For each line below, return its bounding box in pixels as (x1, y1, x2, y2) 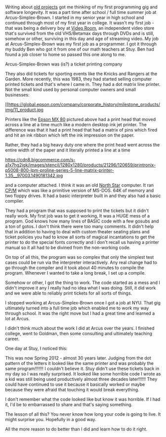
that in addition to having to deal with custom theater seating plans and (5, 229, 150, 235)
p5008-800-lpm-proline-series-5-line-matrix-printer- (5, 167, 115, 173)
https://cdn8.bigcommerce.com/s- (5, 157, 76, 163)
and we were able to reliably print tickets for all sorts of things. (5, 290, 132, 296)
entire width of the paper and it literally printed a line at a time (5, 147, 130, 153)
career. (5, 336, 20, 342)
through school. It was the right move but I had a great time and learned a (5, 310, 155, 316)
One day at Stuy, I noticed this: (5, 346, 68, 352)
